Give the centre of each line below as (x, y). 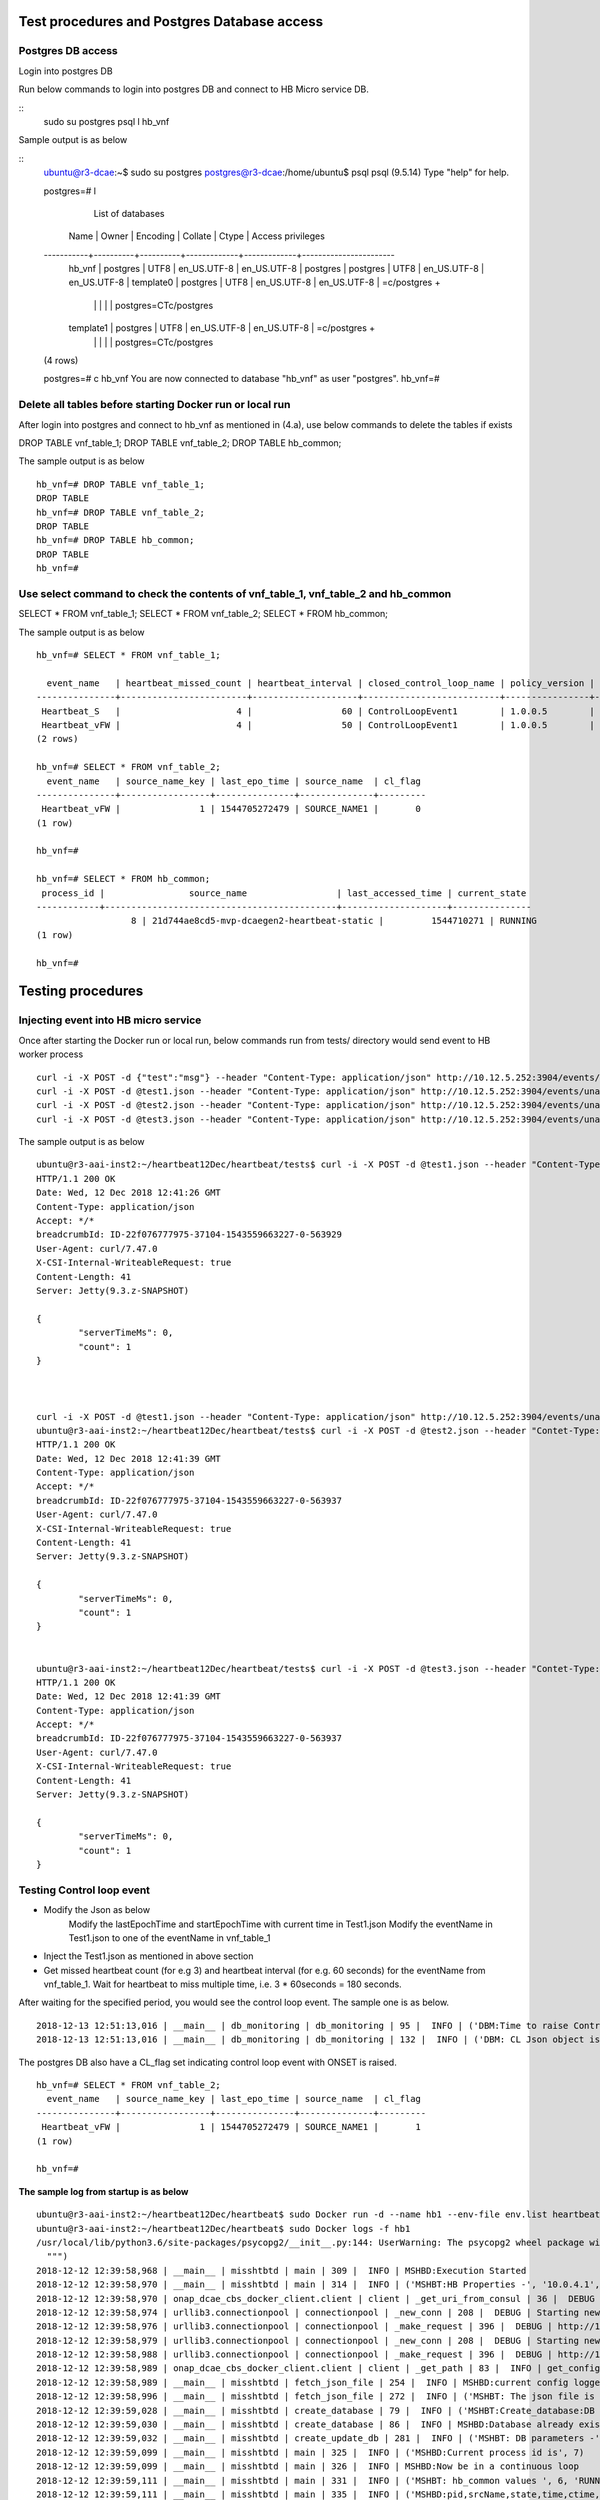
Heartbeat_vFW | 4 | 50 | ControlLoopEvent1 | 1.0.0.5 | (318, 724)
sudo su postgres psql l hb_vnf (106, 121)
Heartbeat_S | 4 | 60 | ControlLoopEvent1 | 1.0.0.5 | (318, 711)
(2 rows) (57, 739)
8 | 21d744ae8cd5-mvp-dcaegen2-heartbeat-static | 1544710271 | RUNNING (333, 921)
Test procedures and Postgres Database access (171, 21)
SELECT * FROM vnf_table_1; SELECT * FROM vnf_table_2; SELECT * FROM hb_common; (203, 614)
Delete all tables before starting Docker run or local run (154, 405)
